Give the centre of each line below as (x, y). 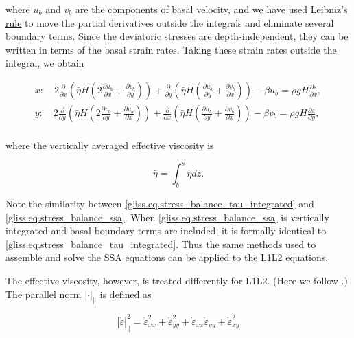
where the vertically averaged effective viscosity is (110, 145)
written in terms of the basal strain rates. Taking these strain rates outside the (171, 49)
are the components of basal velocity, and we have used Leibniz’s (211, 9)
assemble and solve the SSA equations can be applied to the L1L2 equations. (167, 257)
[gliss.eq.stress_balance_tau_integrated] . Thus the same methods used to (161, 244)
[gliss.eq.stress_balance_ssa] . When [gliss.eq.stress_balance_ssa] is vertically (167, 217)
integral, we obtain (45, 63)
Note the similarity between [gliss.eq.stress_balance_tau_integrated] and (160, 203)
